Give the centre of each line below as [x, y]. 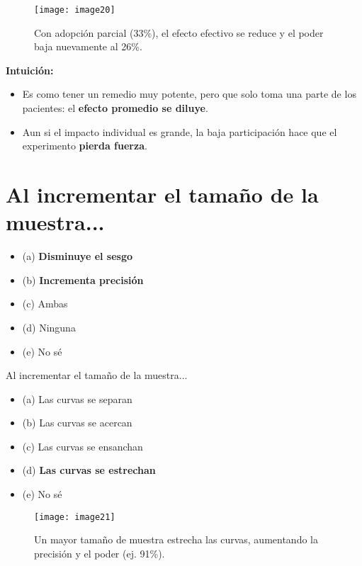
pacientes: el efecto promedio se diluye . [115, 108]
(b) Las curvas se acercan [77, 423]
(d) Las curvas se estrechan [89, 470]
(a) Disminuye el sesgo [78, 256]
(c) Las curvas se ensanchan [83, 446]
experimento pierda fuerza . [85, 146]
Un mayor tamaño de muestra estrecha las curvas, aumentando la [176, 539]
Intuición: [30, 70]
